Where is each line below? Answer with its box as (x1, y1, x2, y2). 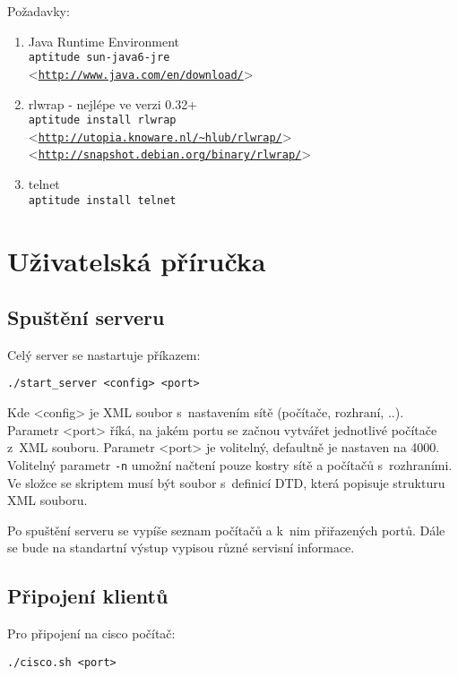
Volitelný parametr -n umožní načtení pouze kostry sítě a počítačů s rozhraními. (7, 455, 453, 474)
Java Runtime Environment (28, 31, 180, 50)
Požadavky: (7, 2, 70, 20)
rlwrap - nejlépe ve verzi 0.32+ (28, 94, 198, 113)
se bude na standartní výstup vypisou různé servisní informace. (7, 538, 355, 557)
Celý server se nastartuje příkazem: (7, 345, 201, 364)
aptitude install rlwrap (28, 114, 177, 127)
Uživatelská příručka (7, 242, 266, 278)
